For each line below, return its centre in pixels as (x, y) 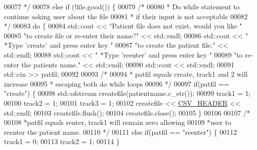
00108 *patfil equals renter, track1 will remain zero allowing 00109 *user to (118, 122)
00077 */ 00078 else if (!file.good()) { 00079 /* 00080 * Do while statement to (122, 6)
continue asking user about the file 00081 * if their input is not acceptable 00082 (126, 16)
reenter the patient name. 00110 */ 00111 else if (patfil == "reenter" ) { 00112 (121, 132)
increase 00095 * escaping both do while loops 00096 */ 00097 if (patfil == (117, 83)
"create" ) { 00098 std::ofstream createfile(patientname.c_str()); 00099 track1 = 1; (127, 93)
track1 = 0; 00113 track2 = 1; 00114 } (62, 141)
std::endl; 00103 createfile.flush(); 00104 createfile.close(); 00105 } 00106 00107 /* (127, 112)
